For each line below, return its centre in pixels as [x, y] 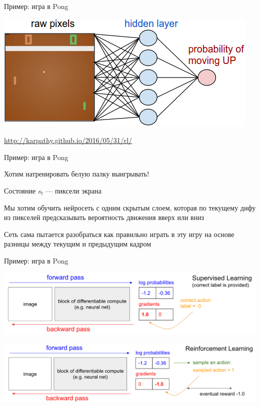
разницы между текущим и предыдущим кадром [78, 244]
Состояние [20, 190]
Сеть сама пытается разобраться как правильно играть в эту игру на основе [119, 234]
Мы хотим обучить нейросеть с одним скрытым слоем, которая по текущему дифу [130, 207]
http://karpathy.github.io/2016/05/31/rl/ [68, 140]
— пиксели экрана [74, 190]
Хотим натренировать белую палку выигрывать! [77, 174]
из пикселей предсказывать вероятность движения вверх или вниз [104, 217]
